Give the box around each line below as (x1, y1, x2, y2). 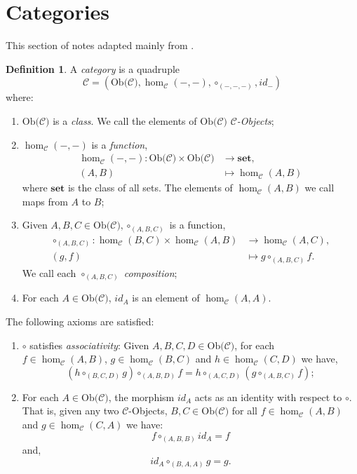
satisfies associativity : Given (29, 337, 149, 352)
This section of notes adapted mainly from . (6, 38, 194, 53)
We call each (22, 265, 76, 280)
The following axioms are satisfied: (6, 314, 154, 329)
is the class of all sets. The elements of (67, 180, 233, 195)
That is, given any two (22, 403, 119, 418)
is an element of (132, 290, 200, 305)
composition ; (123, 265, 177, 280)
